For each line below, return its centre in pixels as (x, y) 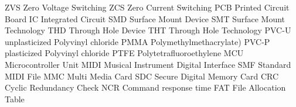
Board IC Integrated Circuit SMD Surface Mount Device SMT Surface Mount (145, 18)
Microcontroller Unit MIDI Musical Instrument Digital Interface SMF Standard (148, 64)
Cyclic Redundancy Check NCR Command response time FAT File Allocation (145, 87)
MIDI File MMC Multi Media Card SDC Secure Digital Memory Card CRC (142, 76)
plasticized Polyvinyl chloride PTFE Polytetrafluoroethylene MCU (124, 53)
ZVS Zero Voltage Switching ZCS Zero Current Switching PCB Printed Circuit (147, 7)
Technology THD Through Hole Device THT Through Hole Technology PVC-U (148, 30)
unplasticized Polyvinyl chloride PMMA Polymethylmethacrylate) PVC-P (137, 41)
